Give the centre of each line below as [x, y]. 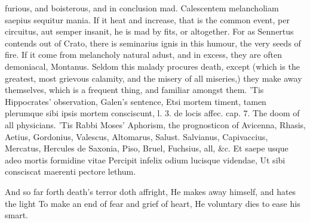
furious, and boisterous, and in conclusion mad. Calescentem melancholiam [142, 8]
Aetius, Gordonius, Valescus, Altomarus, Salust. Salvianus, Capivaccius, [136, 136]
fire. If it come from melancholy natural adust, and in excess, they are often [143, 55]
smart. [17, 215]
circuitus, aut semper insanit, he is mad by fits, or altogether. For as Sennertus [149, 31]
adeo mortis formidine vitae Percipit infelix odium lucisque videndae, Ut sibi [145, 159]
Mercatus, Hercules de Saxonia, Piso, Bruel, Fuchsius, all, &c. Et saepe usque [147, 148]
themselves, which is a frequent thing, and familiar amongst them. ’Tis [134, 90]
